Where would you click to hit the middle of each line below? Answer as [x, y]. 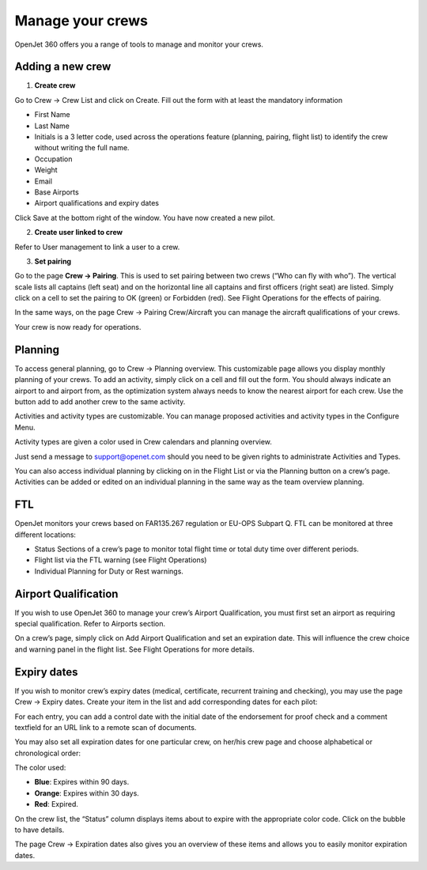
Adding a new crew [63, 67]
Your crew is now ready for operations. [78, 327]
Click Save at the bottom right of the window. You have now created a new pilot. [145, 217]
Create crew [55, 85]
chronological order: [47, 753]
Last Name [52, 126]
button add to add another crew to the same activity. [100, 401]
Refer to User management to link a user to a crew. [97, 247]
